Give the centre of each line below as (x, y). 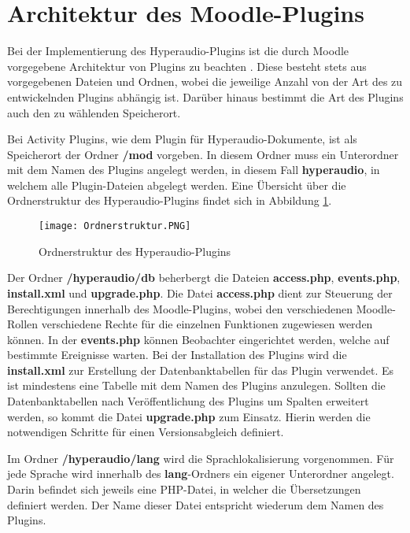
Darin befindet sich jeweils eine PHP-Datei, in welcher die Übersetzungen (184, 489)
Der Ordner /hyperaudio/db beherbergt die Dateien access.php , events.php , (204, 278)
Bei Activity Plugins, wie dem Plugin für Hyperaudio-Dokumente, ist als (182, 139)
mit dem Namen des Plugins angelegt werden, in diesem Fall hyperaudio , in (194, 170)
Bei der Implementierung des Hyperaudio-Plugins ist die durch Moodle (178, 51)
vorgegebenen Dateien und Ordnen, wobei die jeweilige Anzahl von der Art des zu (205, 81)
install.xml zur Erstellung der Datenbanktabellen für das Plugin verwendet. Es (201, 370)
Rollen (23, 324)
